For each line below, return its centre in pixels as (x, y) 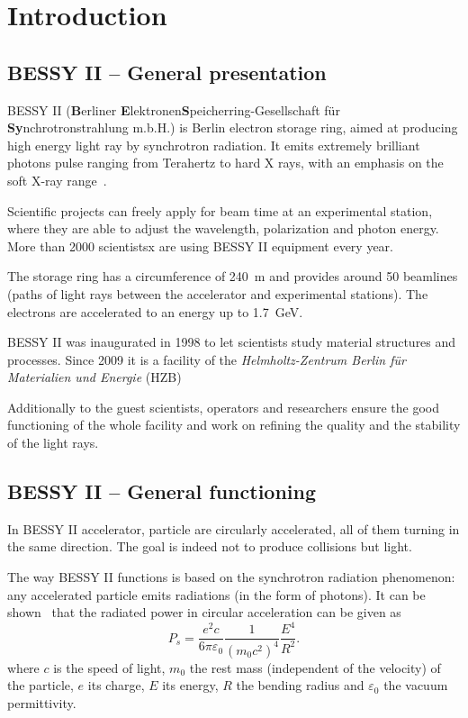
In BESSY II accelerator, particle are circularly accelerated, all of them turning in (234, 528)
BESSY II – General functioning (162, 491)
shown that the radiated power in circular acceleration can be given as (204, 612)
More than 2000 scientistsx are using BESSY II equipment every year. (201, 245)
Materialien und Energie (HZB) (94, 377)
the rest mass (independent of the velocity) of (315, 667)
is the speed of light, (109, 667)
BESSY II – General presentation (167, 72)
